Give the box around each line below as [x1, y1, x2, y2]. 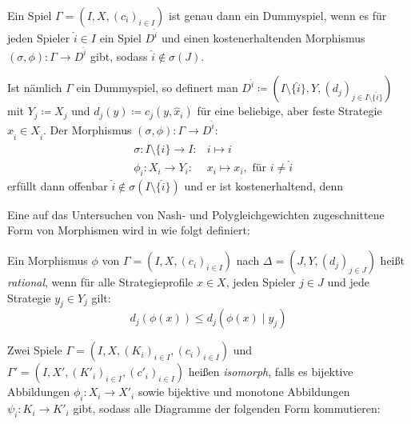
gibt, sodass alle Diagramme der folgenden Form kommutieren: [73, 400, 381, 417]
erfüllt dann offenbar [7, 177, 108, 194]
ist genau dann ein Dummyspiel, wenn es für [169, 7, 387, 23]
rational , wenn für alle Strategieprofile [7, 274, 194, 290]
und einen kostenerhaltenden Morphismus [161, 30, 365, 46]
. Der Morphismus [43, 121, 132, 138]
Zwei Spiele [7, 342, 62, 358]
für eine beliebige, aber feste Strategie [197, 102, 382, 119]
